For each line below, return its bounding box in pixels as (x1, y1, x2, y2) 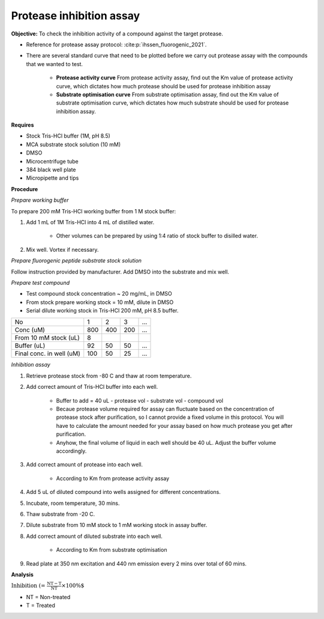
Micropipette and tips (26, 174, 79, 181)
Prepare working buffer (11, 197, 69, 204)
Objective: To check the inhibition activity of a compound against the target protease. (11, 30, 223, 37)
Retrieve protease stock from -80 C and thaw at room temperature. (26, 372, 192, 379)
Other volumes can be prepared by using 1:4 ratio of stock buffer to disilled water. (56, 232, 258, 240)
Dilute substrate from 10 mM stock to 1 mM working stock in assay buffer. (26, 522, 208, 529)
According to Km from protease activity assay (56, 475, 170, 482)
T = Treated (26, 602, 55, 609)
